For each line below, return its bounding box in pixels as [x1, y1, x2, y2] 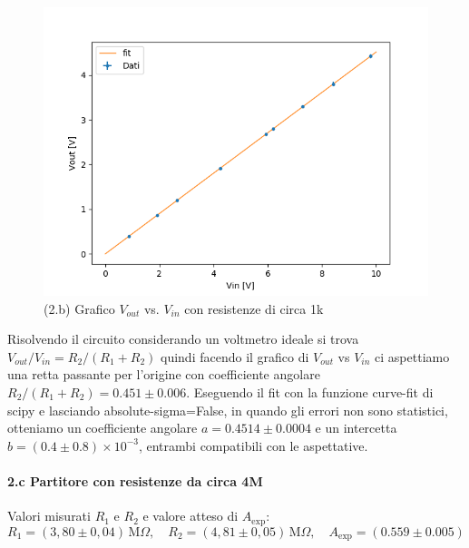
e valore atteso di [142, 506, 239, 525]
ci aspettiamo [375, 347, 450, 366]
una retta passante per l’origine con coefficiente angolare [7, 365, 320, 384]
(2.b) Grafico [44, 298, 115, 318]
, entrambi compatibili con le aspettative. [138, 435, 368, 455]
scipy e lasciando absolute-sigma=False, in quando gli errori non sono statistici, [7, 400, 448, 419]
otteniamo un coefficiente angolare [7, 418, 198, 437]
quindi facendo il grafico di [161, 347, 309, 366]
